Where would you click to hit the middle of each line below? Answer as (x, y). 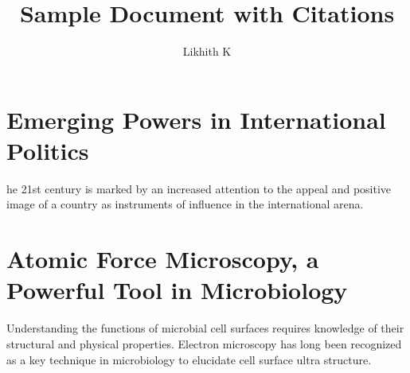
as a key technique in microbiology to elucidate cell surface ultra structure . (189, 359)
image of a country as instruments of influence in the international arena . (185, 204)
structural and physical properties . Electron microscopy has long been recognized (204, 343)
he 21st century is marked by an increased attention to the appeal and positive (199, 188)
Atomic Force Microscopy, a (163, 259)
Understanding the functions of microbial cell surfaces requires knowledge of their (205, 328)
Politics (48, 150)
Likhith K (207, 51)
